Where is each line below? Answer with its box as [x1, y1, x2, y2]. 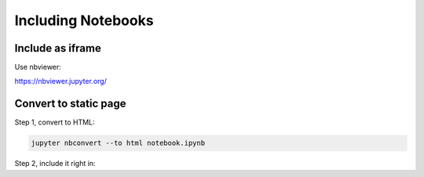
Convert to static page [14, 97, 126, 110]
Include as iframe [14, 42, 101, 55]
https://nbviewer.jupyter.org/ [14, 77, 108, 86]
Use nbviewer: [14, 63, 62, 72]
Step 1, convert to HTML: [14, 117, 95, 127]
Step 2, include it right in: [14, 159, 96, 168]
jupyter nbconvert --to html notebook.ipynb [31, 139, 206, 148]
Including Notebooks [14, 12, 154, 29]
